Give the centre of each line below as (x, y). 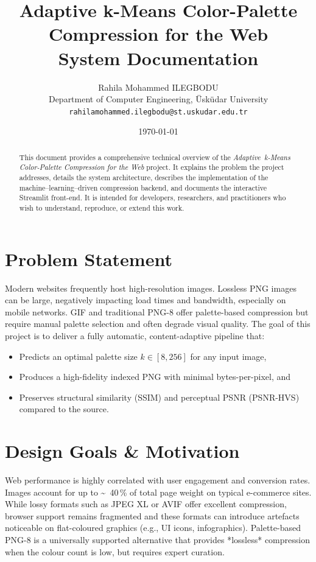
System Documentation (158, 58)
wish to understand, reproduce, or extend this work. (102, 208)
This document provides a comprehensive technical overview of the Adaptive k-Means (155, 157)
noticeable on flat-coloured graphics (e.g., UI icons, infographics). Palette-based (153, 528)
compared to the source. (64, 409)
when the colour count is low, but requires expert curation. (115, 551)
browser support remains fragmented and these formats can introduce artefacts (152, 515)
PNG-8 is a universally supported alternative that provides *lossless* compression (157, 540)
